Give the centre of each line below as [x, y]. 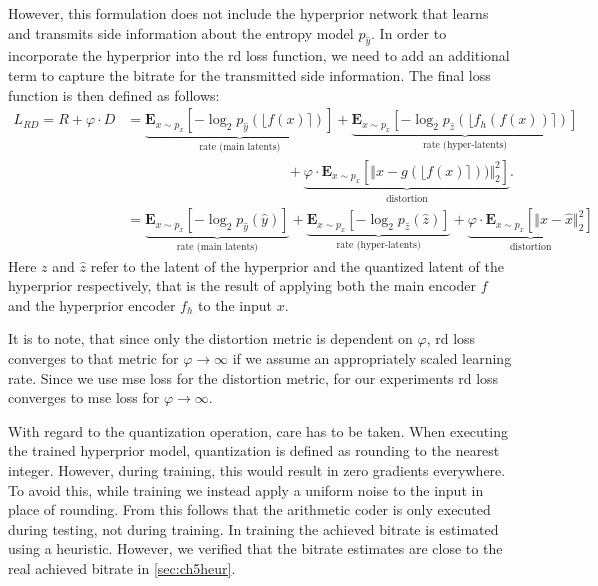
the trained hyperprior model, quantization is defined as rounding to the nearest [254, 450]
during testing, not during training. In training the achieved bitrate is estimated [253, 528]
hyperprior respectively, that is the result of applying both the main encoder [242, 285]
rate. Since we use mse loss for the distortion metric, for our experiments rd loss [253, 377]
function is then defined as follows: [114, 94]
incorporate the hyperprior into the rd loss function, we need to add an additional [259, 55]
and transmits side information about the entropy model [181, 32]
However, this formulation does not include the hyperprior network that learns [248, 13]
